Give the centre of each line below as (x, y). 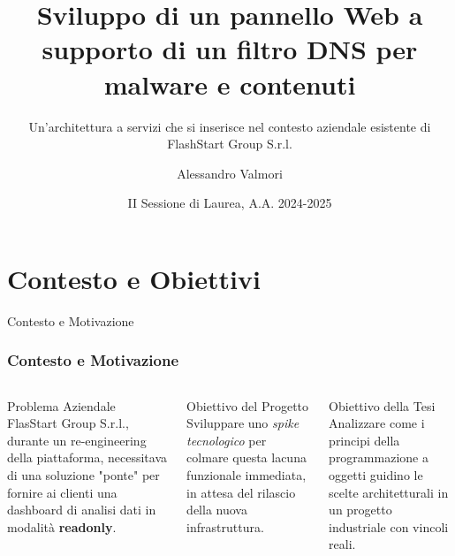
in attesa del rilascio (241, 492)
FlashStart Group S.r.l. (230, 144)
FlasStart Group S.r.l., (68, 423)
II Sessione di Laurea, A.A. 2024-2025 (230, 203)
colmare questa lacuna (246, 457)
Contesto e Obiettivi (134, 278)
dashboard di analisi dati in (82, 510)
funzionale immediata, (246, 475)
